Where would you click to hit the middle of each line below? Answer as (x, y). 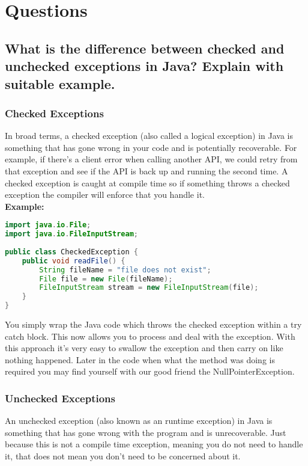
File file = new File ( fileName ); (106, 279)
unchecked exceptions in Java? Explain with (144, 66)
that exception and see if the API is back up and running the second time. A (146, 170)
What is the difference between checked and (145, 48)
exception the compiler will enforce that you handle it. (105, 195)
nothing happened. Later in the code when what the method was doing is (140, 359)
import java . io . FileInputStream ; (71, 234)
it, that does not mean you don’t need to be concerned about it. (123, 456)
